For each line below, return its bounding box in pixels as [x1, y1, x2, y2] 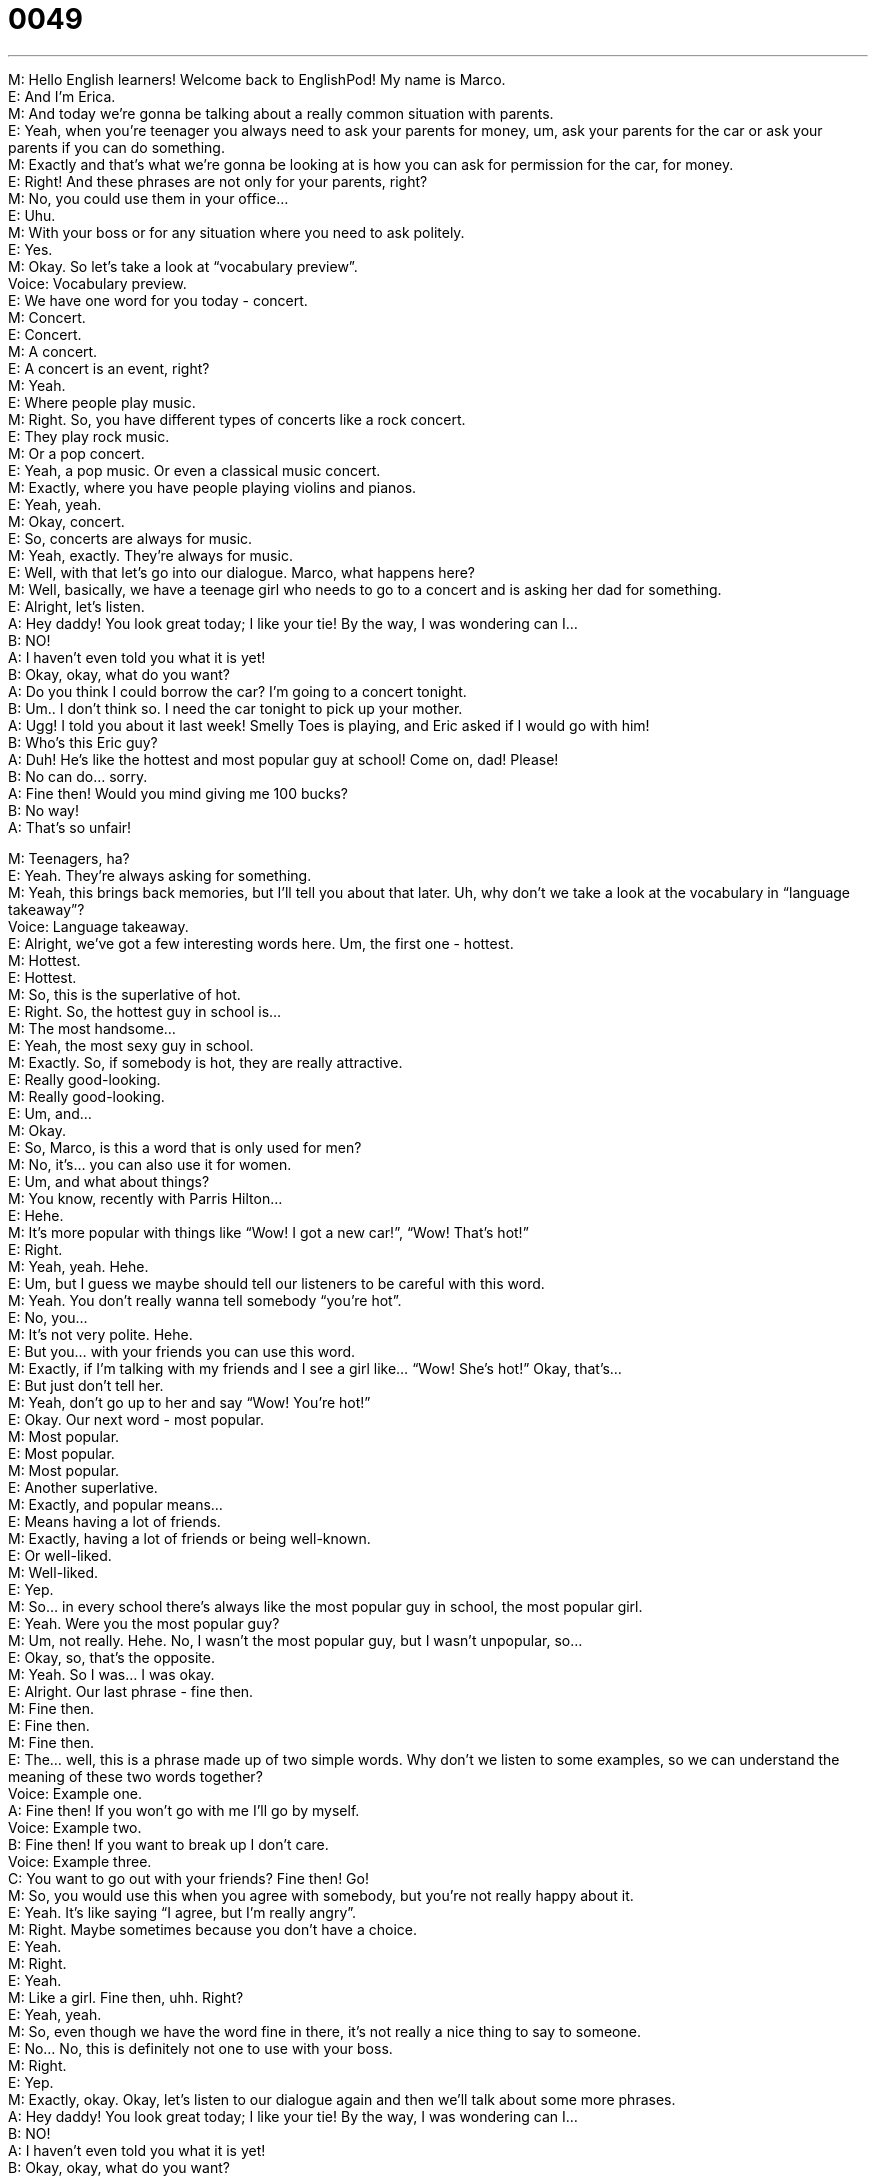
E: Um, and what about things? [8, 1172, 210, 1190]
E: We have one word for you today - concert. [8, 291, 308, 309]
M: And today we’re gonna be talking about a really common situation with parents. [8, 104, 554, 122]
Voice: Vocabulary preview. [8, 274, 187, 292]
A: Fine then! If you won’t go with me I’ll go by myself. [8, 1801, 360, 1819]
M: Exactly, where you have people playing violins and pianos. [8, 478, 417, 496]
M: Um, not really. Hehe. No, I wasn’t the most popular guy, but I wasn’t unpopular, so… [8, 1631, 583, 1649]
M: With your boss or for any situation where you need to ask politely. [8, 223, 465, 241]
